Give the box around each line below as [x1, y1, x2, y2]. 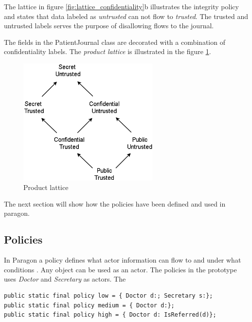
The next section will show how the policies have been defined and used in [4, 198, 226, 208]
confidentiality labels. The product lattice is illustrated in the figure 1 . [4, 46, 211, 57]
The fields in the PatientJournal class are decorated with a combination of [4, 37, 225, 47]
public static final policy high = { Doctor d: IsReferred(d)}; [4, 311, 216, 319]
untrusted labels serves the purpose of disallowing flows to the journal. [4, 20, 214, 31]
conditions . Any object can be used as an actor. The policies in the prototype [4, 264, 237, 274]
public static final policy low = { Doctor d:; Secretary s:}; [4, 292, 213, 300]
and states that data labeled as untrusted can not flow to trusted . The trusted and [4, 11, 249, 21]
